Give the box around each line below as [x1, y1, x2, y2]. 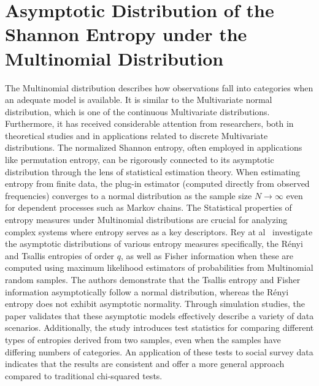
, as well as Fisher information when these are [121, 249, 293, 262]
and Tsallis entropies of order [5, 249, 115, 262]
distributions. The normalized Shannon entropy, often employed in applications [5, 141, 302, 154]
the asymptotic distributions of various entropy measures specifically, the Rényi [5, 237, 303, 250]
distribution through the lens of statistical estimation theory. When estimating [5, 165, 301, 178]
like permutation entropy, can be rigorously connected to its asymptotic [5, 153, 274, 166]
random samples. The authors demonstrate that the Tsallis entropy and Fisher [5, 273, 301, 286]
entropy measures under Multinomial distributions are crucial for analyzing [5, 213, 288, 226]
